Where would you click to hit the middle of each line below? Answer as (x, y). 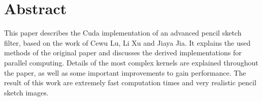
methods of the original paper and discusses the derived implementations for (123, 53)
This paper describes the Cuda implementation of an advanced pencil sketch (123, 33)
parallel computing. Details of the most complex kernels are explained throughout (131, 62)
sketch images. (26, 92)
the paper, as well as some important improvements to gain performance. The (125, 72)
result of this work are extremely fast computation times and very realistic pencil (130, 82)
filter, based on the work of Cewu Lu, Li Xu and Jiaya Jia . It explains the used (127, 42)
